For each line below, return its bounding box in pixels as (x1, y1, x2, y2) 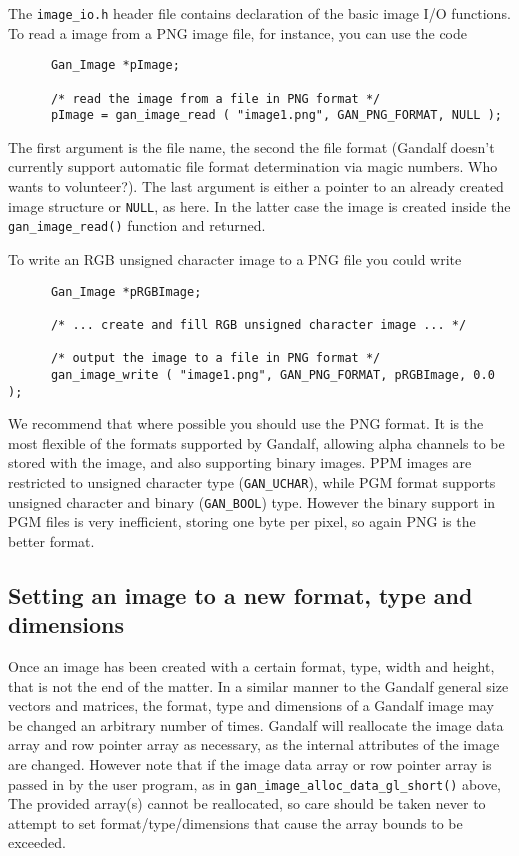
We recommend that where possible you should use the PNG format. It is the (8, 413, 484, 434)
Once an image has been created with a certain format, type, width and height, (8, 656, 495, 677)
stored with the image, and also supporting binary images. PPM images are (8, 452, 472, 473)
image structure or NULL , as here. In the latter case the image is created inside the (8, 195, 511, 216)
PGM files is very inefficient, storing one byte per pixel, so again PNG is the (8, 511, 476, 532)
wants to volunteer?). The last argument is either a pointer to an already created (8, 176, 504, 197)
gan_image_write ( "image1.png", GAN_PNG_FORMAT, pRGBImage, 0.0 (50, 367, 495, 382)
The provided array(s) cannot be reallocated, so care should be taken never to (8, 793, 486, 814)
